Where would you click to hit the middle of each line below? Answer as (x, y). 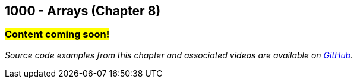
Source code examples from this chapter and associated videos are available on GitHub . (179, 55)
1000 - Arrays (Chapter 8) (83, 11)
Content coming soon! (57, 34)
